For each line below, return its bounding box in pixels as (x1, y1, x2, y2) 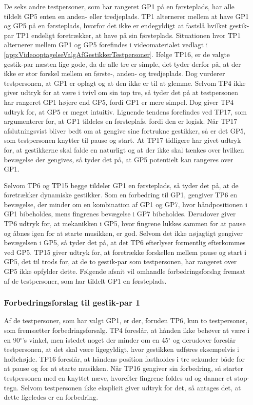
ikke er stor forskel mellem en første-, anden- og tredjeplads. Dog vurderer (4, 68, 225, 78)
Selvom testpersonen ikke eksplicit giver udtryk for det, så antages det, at (20, 382, 241, 392)
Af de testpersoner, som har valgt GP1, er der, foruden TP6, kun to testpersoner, (4, 315, 248, 326)
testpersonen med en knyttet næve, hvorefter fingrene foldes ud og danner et (4, 373, 233, 383)
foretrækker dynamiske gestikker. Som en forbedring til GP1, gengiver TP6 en (4, 190, 237, 200)
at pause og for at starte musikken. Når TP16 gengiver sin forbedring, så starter (4, 363, 243, 373)
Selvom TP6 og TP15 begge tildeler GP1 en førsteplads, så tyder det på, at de (4, 180, 238, 190)
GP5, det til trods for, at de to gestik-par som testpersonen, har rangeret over (4, 256, 237, 267)
